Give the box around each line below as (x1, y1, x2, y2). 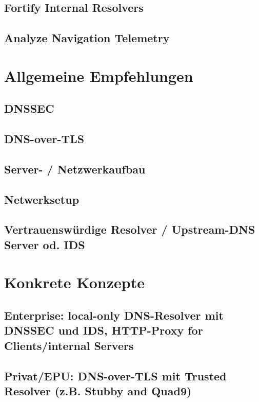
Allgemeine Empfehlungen (4, 65, 193, 86)
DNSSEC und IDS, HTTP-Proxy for (4, 322, 203, 338)
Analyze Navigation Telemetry (4, 30, 170, 46)
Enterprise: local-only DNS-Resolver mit (4, 307, 224, 323)
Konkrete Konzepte (4, 272, 145, 293)
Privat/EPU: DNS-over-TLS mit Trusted (4, 368, 227, 383)
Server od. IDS (4, 236, 85, 252)
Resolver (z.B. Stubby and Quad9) (4, 382, 192, 398)
